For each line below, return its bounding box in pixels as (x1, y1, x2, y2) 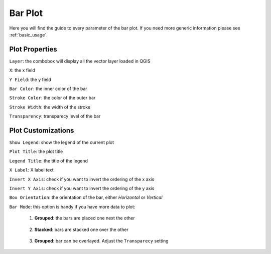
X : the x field (9, 67, 35, 73)
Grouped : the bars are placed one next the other (34, 215, 135, 221)
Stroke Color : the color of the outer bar (9, 95, 96, 101)
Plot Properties (9, 45, 57, 53)
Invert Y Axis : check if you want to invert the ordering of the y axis (9, 185, 155, 191)
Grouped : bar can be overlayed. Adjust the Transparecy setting (34, 238, 169, 243)
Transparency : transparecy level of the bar (9, 113, 101, 119)
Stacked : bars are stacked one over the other (34, 226, 129, 232)
